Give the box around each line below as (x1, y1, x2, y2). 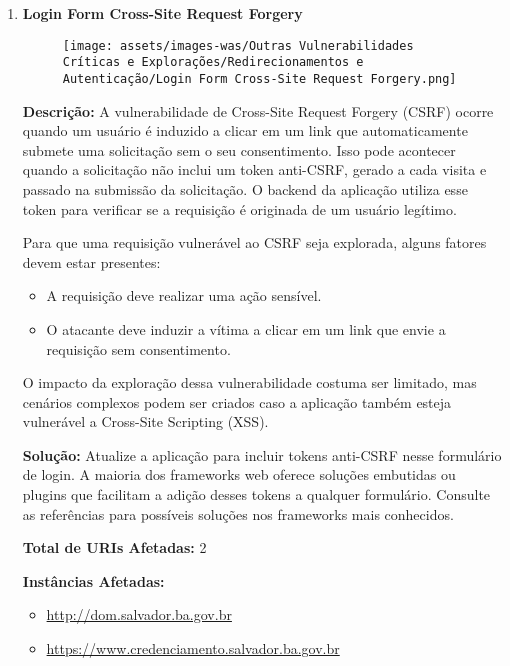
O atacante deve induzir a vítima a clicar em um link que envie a (46, 318, 446, 339)
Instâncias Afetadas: (22, 570, 165, 591)
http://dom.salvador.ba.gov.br (46, 604, 232, 625)
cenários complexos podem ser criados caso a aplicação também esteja (22, 391, 452, 412)
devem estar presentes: (22, 251, 161, 272)
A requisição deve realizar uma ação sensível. (46, 285, 322, 306)
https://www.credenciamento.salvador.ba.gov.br (46, 638, 340, 659)
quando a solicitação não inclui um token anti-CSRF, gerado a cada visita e (22, 159, 487, 180)
